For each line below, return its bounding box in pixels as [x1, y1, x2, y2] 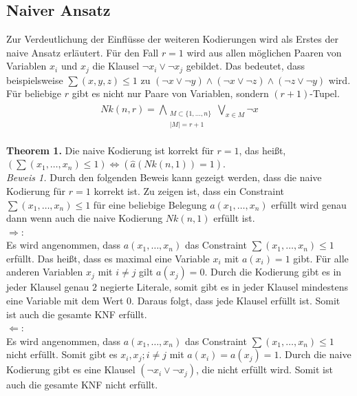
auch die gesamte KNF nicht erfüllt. [6, 377, 158, 392]
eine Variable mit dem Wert [6, 293, 124, 308]
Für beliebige [6, 86, 62, 101]
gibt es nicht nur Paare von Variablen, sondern [72, 86, 269, 101]
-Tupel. [310, 86, 340, 101]
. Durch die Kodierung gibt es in [204, 264, 342, 279]
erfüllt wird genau [271, 197, 347, 211]
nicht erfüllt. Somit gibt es [6, 347, 118, 362]
